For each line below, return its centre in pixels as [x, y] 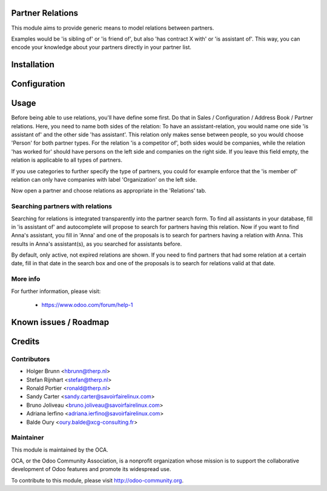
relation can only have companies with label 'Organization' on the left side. [104, 179]
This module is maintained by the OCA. [60, 450]
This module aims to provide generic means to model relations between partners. [113, 28]
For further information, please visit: [56, 291]
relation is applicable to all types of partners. [67, 160]
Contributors [31, 359]
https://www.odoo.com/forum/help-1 [87, 305]
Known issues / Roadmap [60, 322]
